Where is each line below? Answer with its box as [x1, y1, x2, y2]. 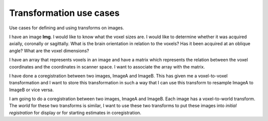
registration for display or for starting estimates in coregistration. [9, 110, 141, 116]
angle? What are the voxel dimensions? [9, 48, 89, 54]
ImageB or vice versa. [9, 87, 54, 93]
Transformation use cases [9, 7, 120, 18]
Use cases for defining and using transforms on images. [9, 25, 124, 31]
